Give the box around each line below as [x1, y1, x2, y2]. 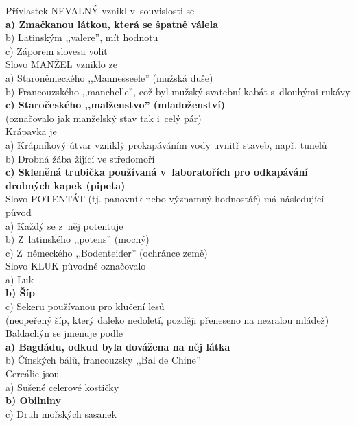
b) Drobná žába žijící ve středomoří [5, 151, 155, 165]
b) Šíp [5, 285, 35, 300]
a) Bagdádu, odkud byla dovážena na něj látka [5, 339, 230, 353]
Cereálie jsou [5, 366, 60, 381]
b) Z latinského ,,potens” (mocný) [5, 232, 150, 246]
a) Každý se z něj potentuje [5, 218, 123, 233]
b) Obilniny [5, 393, 61, 407]
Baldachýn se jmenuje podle [5, 326, 123, 340]
